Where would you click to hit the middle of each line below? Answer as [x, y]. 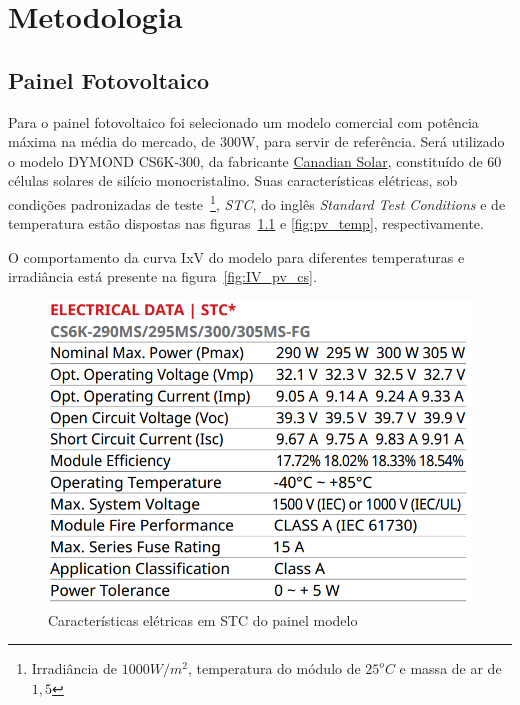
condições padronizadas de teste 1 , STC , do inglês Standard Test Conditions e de [257, 202]
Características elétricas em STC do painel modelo [203, 619]
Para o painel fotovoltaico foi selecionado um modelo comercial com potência [243, 121]
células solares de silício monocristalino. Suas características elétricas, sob [233, 180]
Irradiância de [74, 668]
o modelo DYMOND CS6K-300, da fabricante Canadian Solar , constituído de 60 [255, 160]
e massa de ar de [450, 668]
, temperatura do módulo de [274, 668]
